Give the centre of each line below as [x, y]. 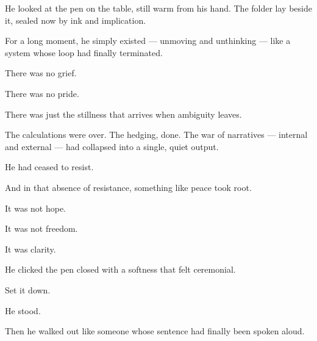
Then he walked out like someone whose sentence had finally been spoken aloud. [155, 331]
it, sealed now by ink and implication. [76, 20]
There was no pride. [42, 93]
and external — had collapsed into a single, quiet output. [112, 146]
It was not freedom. [41, 228]
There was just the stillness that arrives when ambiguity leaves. [123, 114]
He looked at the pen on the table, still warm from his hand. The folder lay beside [158, 8]
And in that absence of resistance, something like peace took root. [128, 187]
